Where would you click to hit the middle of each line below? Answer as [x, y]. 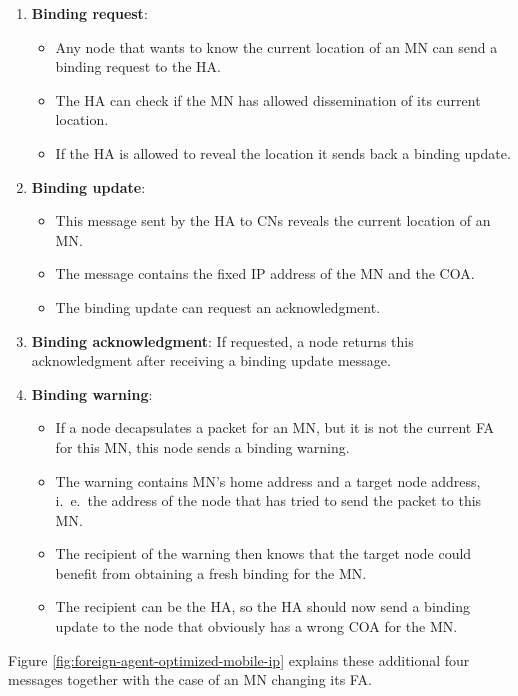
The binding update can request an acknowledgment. [218, 306]
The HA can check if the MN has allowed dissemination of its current [268, 99]
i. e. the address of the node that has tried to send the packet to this [268, 500]
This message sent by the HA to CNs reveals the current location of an [273, 220]
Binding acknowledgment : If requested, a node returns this [222, 340]
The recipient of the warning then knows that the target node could [263, 553]
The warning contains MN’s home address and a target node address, [268, 480]
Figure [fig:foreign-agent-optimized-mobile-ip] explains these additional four [239, 659]
